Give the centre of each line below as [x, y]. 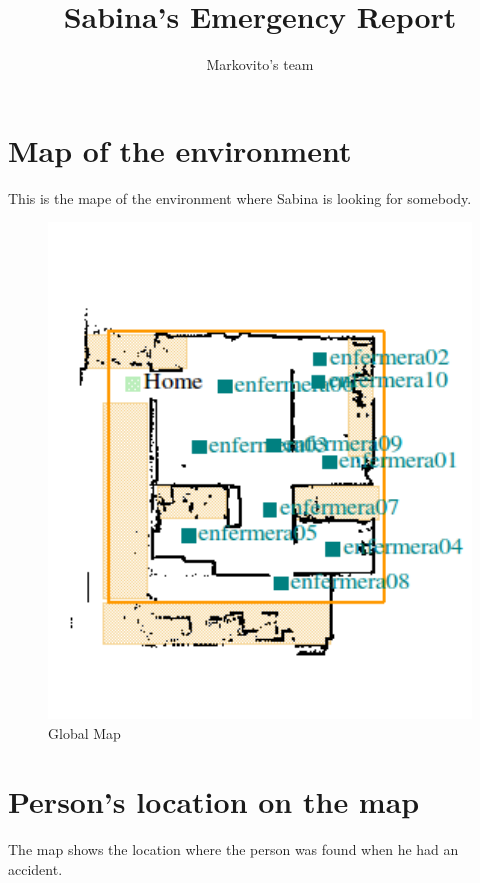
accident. [35, 868]
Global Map [84, 732]
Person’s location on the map [214, 801]
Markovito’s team [260, 64]
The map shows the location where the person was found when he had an [233, 849]
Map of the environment [180, 149]
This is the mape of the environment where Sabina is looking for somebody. [240, 197]
